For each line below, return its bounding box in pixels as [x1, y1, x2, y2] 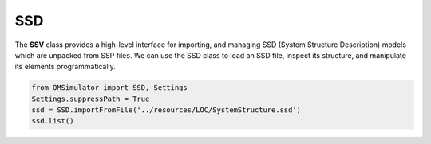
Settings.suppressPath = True [31, 94, 150, 103]
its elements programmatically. [14, 62, 116, 72]
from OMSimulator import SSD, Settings [31, 84, 188, 92]
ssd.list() [31, 116, 74, 126]
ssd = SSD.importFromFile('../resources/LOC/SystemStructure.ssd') [31, 106, 302, 115]
